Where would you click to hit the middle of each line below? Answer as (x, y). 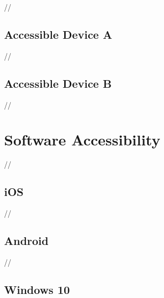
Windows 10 (37, 289)
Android (26, 241)
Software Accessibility (82, 140)
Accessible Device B (58, 83)
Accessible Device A (58, 34)
